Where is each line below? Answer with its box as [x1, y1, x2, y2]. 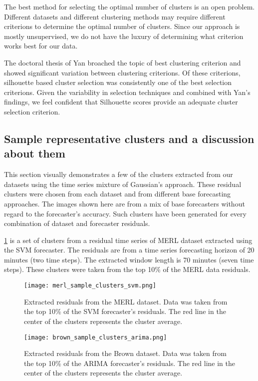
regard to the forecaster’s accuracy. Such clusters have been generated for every [4, 208, 247, 218]
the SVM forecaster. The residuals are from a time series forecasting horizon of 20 [4, 244, 255, 255]
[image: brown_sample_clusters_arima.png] [24, 333, 167, 341]
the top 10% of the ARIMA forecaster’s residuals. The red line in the [24, 357, 235, 368]
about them [4, 145, 65, 161]
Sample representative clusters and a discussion [4, 130, 255, 146]
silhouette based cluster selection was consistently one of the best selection [4, 77, 232, 87]
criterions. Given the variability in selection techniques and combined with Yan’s [4, 86, 251, 97]
